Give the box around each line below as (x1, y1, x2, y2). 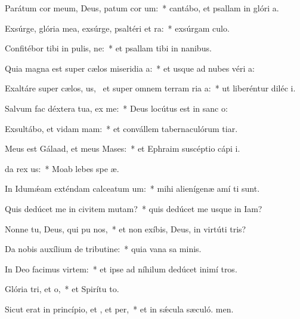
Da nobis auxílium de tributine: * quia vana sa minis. (5, 243, 202, 255)
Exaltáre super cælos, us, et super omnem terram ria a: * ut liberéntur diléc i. (5, 82, 296, 94)
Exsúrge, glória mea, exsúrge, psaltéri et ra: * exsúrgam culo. (5, 22, 230, 34)
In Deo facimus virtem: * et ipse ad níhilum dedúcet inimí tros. (5, 262, 237, 275)
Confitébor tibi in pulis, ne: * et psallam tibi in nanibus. (5, 42, 212, 54)
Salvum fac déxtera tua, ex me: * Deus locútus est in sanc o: (5, 102, 228, 114)
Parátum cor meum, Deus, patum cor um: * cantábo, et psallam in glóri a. (5, 2, 279, 14)
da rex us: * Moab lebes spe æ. (5, 162, 119, 174)
